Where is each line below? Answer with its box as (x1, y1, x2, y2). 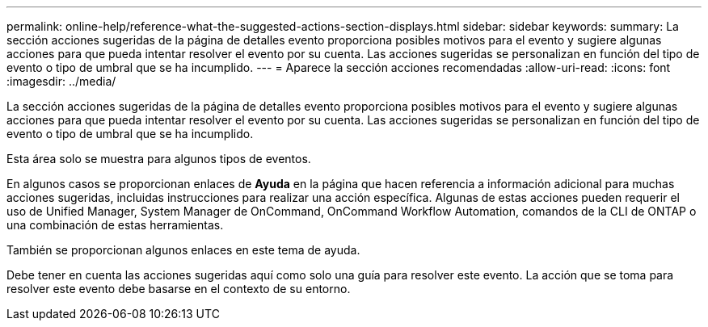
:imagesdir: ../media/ (6, 74, 116, 88)
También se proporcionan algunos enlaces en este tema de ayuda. (6, 243, 360, 257)
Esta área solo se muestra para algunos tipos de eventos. (6, 152, 311, 166)
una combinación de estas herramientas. (6, 218, 224, 232)
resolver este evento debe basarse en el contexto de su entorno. (6, 282, 351, 296)
